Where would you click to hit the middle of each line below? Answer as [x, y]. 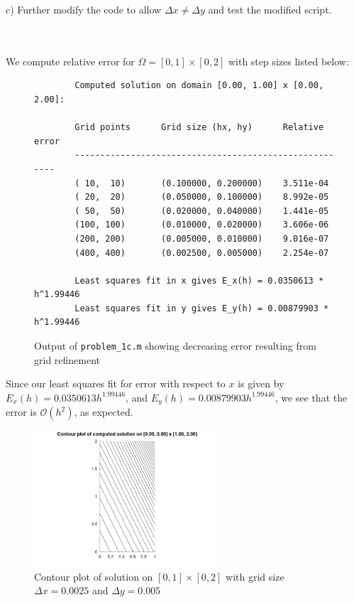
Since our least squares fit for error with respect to [116, 383]
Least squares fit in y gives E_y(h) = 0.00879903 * [202, 308]
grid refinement [67, 359]
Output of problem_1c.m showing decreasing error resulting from [175, 346]
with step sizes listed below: [288, 61]
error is [21, 412]
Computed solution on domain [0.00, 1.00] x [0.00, [199, 86]
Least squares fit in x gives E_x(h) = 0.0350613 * [199, 280]
